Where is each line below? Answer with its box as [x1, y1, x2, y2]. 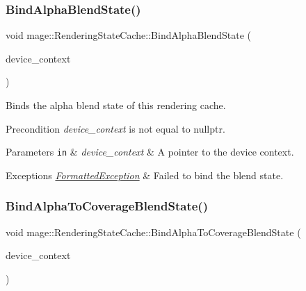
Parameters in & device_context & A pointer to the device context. [6, 144, 294, 159]
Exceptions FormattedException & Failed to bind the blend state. [6, 167, 284, 182]
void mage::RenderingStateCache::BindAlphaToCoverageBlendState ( [6, 224, 301, 239]
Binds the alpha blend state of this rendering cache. [6, 98, 226, 112]
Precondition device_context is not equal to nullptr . [6, 121, 225, 135]
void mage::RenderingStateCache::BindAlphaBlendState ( [6, 28, 251, 42]
